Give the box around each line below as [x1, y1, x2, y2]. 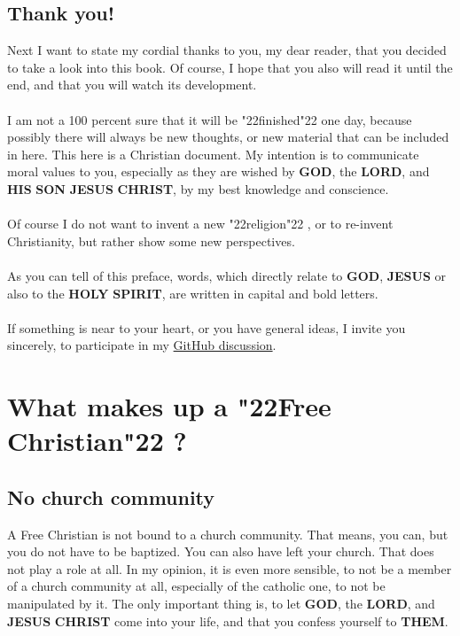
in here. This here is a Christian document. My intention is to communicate [7, 144, 419, 163]
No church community [7, 483, 215, 510]
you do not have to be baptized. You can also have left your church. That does [7, 542, 434, 561]
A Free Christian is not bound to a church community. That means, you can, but [7, 524, 448, 543]
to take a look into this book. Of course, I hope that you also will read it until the [7, 58, 453, 76]
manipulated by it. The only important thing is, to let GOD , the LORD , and [7, 594, 435, 613]
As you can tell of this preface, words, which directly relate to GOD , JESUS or [7, 266, 447, 284]
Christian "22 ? [7, 423, 187, 459]
